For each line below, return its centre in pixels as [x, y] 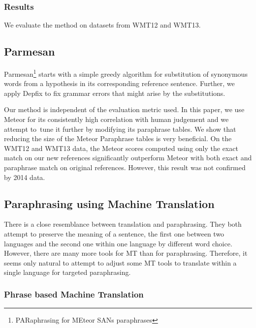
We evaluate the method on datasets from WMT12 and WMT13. [102, 25]
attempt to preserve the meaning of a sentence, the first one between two [114, 234]
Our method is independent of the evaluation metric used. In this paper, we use [124, 109]
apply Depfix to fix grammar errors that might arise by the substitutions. [115, 93]
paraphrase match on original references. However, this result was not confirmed [125, 167]
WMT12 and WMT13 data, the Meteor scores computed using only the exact [121, 148]
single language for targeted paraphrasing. [67, 272]
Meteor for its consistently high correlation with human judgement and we [116, 119]
